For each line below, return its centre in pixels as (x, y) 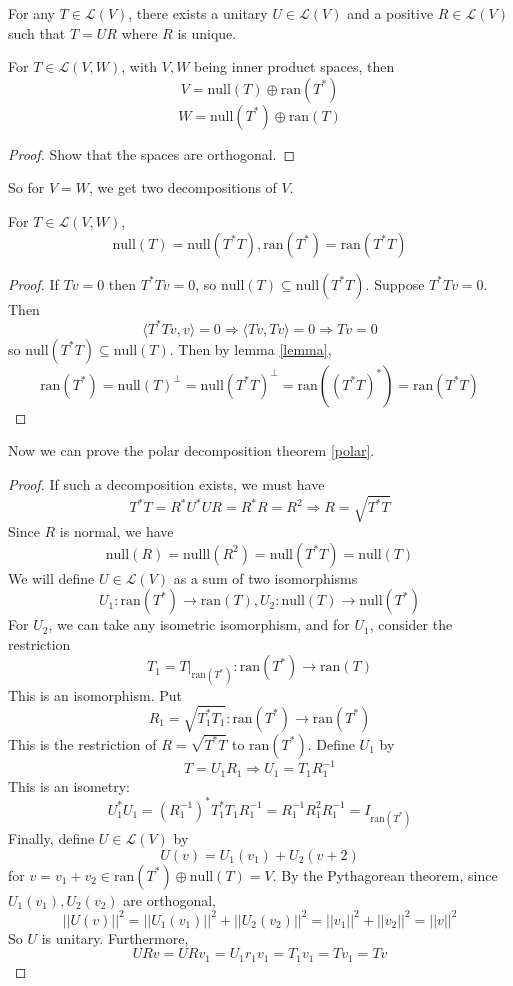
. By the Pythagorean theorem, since (385, 874)
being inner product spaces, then (294, 66)
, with (139, 66)
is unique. (207, 32)
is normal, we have (116, 530)
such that (37, 32)
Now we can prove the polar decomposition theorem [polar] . (191, 450)
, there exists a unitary (198, 13)
